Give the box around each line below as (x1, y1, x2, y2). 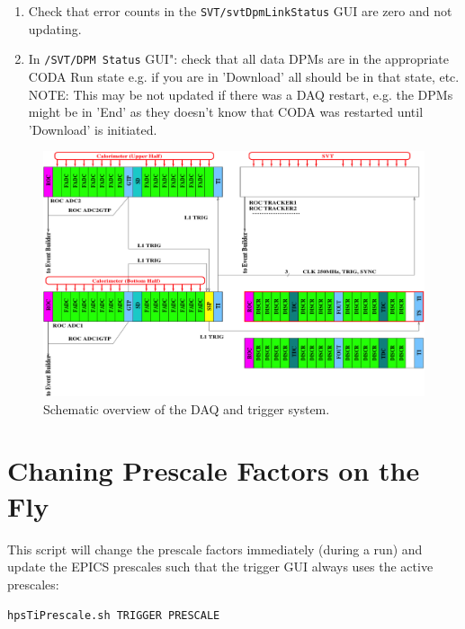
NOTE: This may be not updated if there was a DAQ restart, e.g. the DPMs (28, 84, 453, 103)
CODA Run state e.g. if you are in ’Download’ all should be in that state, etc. (28, 66, 460, 85)
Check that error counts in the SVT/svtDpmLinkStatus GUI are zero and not (28, 2, 452, 20)
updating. (28, 19, 82, 38)
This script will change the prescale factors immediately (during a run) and (7, 539, 423, 558)
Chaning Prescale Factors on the (7, 452, 420, 489)
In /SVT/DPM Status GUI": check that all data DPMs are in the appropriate (28, 49, 450, 68)
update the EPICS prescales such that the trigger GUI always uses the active (7, 557, 434, 576)
